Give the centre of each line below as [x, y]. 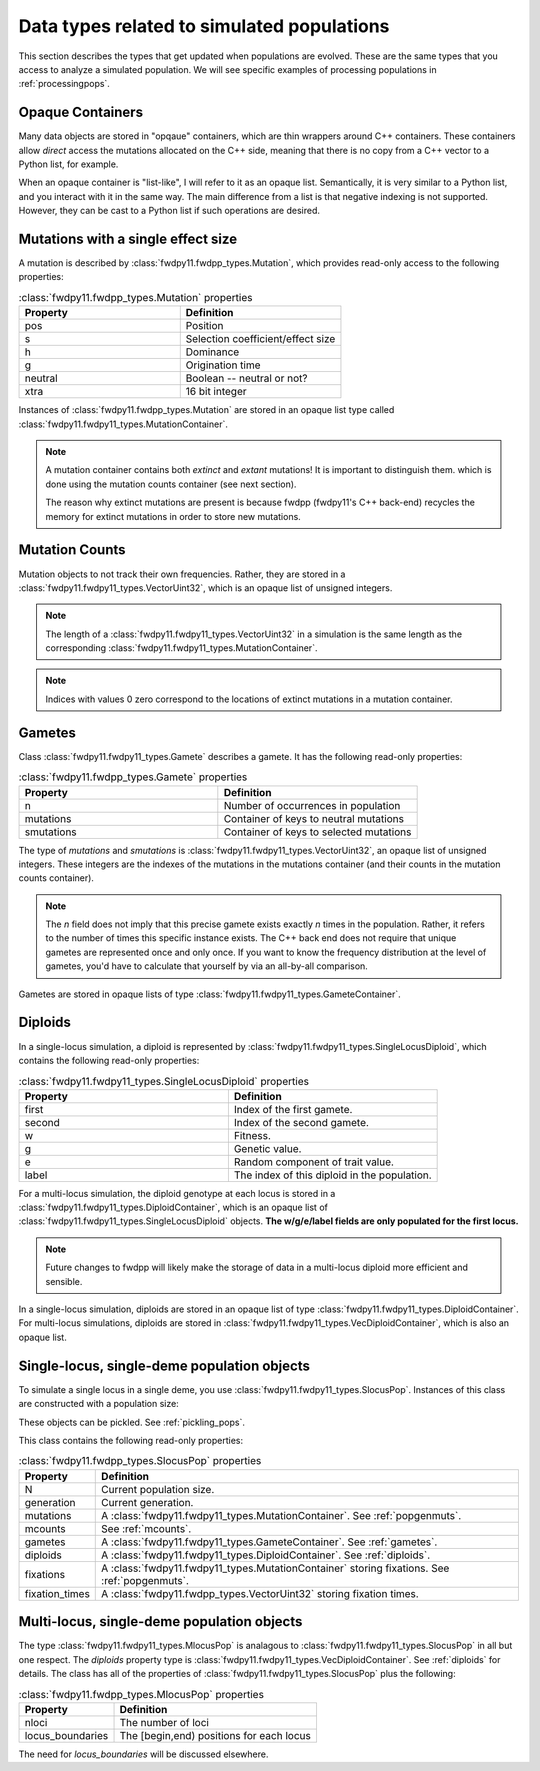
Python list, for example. [68, 164]
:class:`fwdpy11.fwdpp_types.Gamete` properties [133, 777]
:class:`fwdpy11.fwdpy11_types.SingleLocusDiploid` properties [164, 1081]
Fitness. [252, 1135]
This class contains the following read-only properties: [131, 1440]
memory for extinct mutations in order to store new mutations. [173, 516]
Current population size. [158, 1489]
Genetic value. [267, 1148]
